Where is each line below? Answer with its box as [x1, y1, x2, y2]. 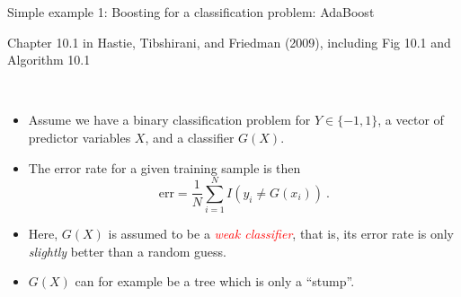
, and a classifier [145, 127, 235, 146]
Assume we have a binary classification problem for [28, 110, 311, 129]
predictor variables [28, 127, 131, 146]
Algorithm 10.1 [7, 50, 91, 69]
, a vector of [377, 110, 444, 129]
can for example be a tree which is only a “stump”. [75, 272, 355, 291]
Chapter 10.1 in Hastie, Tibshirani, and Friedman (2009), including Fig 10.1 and [7, 32, 451, 51]
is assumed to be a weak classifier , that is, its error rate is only [108, 224, 455, 243]
